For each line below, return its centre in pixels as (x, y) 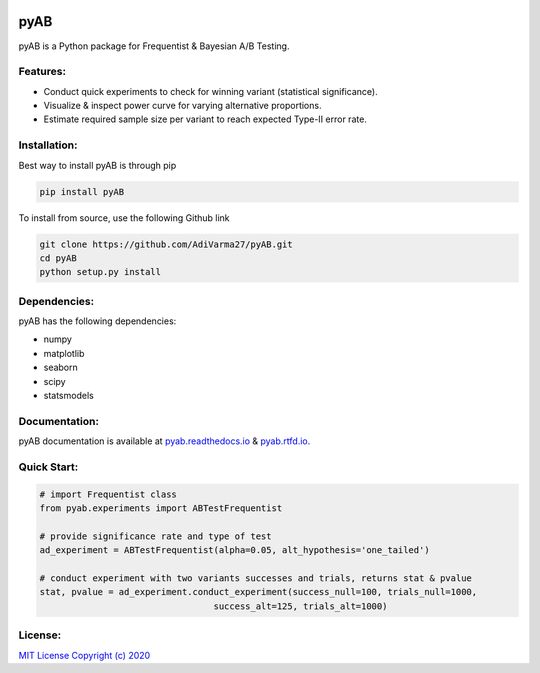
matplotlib (64, 353)
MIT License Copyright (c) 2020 (84, 655)
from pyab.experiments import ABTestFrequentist (161, 508)
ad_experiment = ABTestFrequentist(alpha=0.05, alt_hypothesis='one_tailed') (234, 550)
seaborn (61, 367)
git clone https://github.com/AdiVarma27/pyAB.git (166, 244)
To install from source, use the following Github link (124, 217)
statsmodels (68, 395)
